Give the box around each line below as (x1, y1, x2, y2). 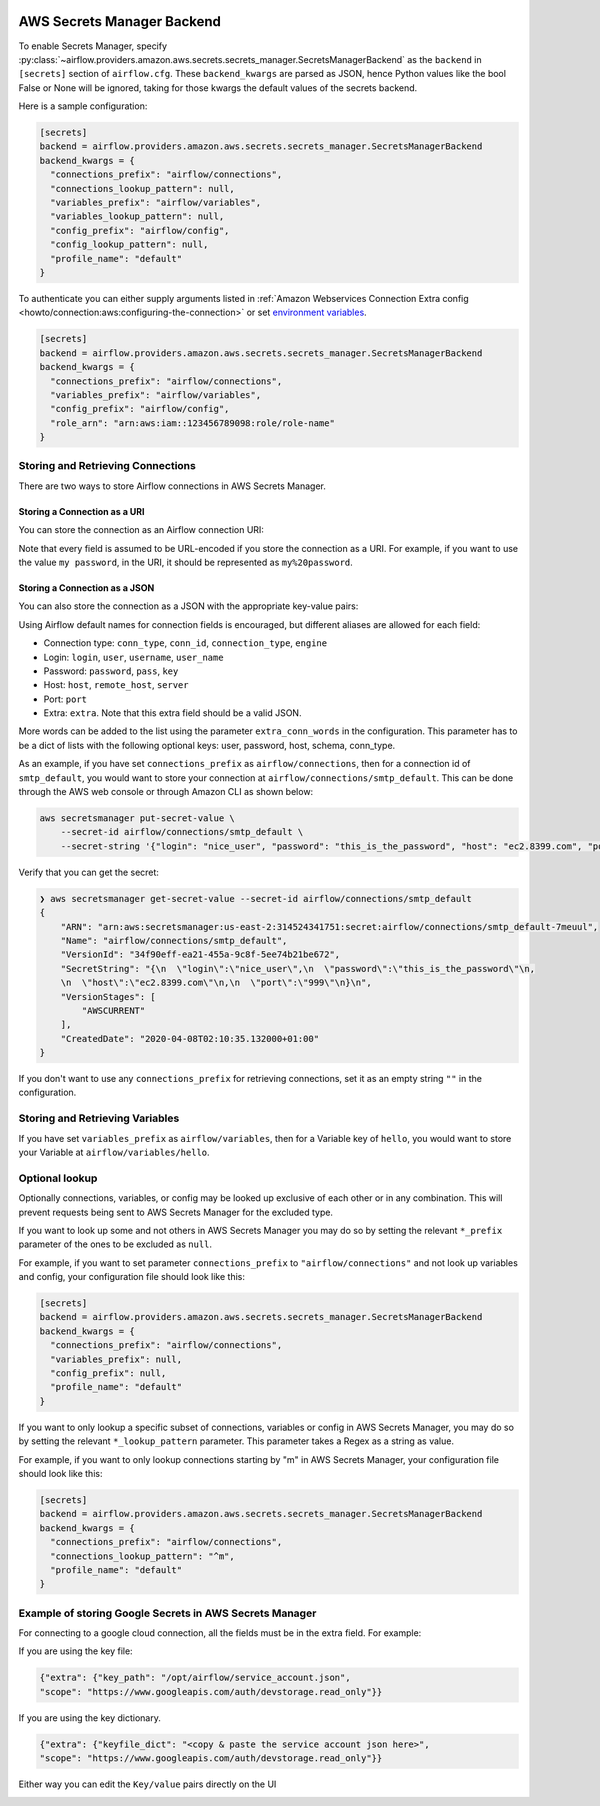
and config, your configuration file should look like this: (18, 1271, 245, 1283)
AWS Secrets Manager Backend (18, 13, 222, 30)
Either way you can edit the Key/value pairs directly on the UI (18, 1778, 277, 1790)
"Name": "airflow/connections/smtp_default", (60, 935, 288, 946)
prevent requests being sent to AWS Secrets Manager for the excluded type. (18, 1206, 334, 1218)
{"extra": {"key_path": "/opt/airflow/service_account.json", (39, 1672, 351, 1684)
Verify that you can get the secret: (18, 866, 160, 878)
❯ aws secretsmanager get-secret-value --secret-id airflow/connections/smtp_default (39, 893, 472, 904)
